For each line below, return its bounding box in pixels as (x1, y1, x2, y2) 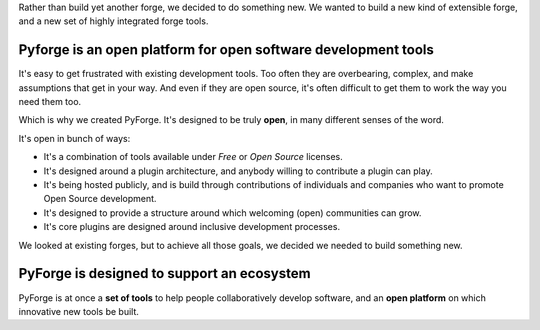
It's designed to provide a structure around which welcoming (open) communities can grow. (43, 206, 422, 219)
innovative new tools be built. (18, 305, 140, 317)
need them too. (18, 96, 82, 108)
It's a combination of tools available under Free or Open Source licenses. (43, 151, 344, 163)
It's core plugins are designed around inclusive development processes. (43, 221, 340, 233)
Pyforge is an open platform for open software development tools (18, 41, 435, 59)
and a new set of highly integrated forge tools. (18, 15, 209, 27)
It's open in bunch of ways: (18, 132, 131, 144)
